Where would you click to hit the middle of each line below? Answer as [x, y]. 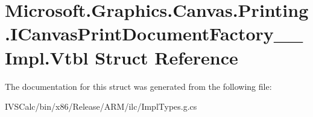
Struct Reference [166, 57]
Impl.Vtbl [47, 57]
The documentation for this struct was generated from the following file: [138, 86]
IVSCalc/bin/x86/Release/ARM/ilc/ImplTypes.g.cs [101, 106]
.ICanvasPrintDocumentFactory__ [154, 33]
